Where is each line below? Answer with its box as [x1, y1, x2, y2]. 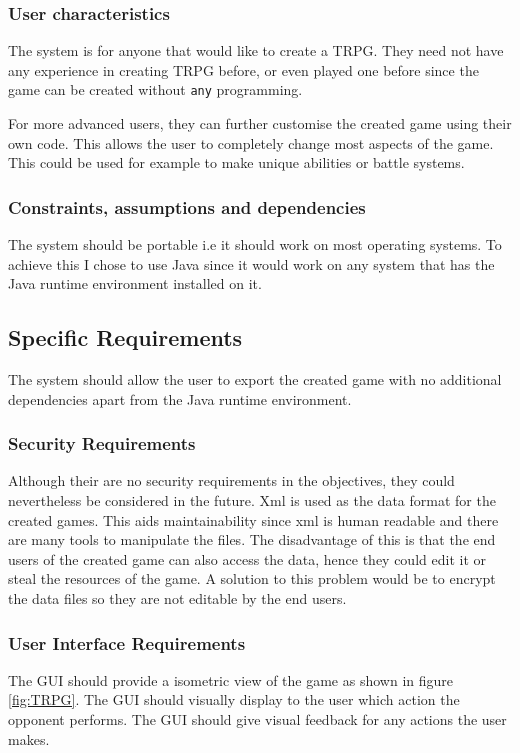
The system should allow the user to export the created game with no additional [8, 369, 502, 390]
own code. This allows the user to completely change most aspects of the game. [8, 132, 494, 153]
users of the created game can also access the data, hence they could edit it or [8, 548, 486, 569]
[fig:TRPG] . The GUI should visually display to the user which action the [8, 689, 460, 710]
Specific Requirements [8, 322, 243, 353]
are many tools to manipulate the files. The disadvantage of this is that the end [8, 529, 496, 550]
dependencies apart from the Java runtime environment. [8, 388, 352, 409]
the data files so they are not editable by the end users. [8, 588, 347, 609]
